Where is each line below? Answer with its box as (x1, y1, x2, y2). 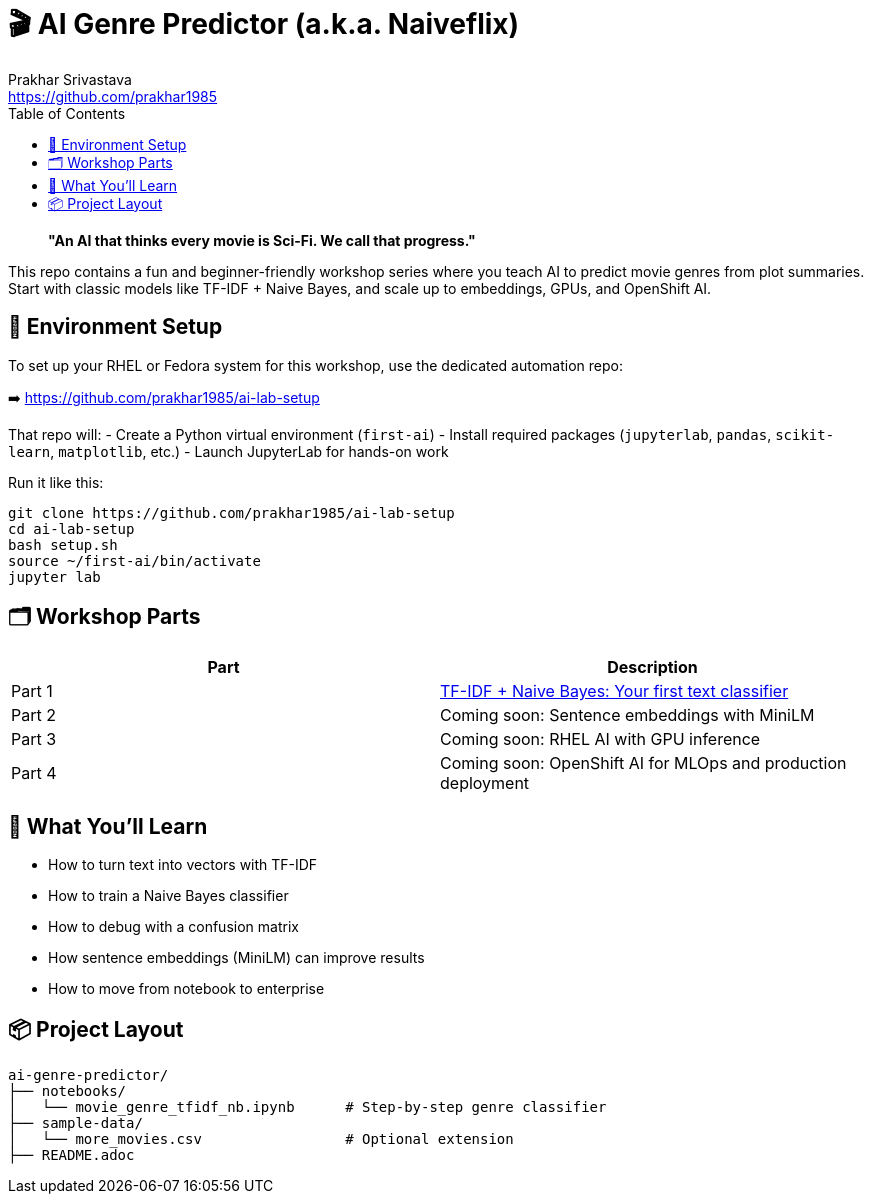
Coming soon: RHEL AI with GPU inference (440, 729, 761, 750)
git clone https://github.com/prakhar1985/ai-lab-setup (8, 504, 455, 521)
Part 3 (11, 729, 57, 750)
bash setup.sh (8, 536, 118, 553)
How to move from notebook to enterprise (48, 980, 325, 998)
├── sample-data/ (8, 1115, 143, 1132)
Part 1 (11, 681, 53, 702)
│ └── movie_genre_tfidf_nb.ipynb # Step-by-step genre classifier (8, 1099, 607, 1116)
